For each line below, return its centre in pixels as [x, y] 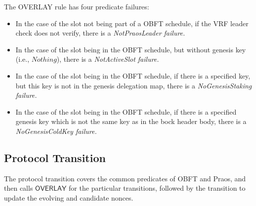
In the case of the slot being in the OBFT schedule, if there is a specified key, [133, 75]
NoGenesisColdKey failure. [56, 131]
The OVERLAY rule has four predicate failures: [77, 6]
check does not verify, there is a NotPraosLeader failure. [100, 33]
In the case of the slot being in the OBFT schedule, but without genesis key [131, 49]
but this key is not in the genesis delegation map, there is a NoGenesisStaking [134, 85]
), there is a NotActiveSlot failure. [108, 59]
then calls [19, 188]
